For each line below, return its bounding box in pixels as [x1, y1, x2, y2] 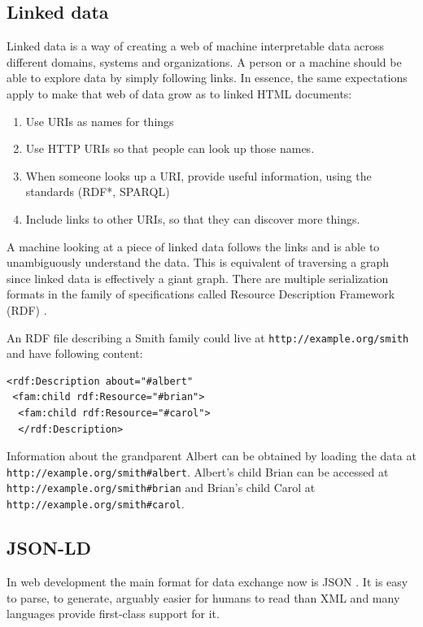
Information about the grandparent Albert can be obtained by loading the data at [7, 447, 416, 464]
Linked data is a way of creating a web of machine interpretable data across [7, 37, 385, 54]
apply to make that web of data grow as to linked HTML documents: [7, 85, 352, 102]
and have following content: [7, 345, 143, 362]
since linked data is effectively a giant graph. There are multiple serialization [7, 269, 389, 286]
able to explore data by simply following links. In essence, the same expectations [7, 69, 408, 86]
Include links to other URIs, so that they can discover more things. [25, 210, 360, 227]
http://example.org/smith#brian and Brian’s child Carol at [7, 479, 316, 496]
